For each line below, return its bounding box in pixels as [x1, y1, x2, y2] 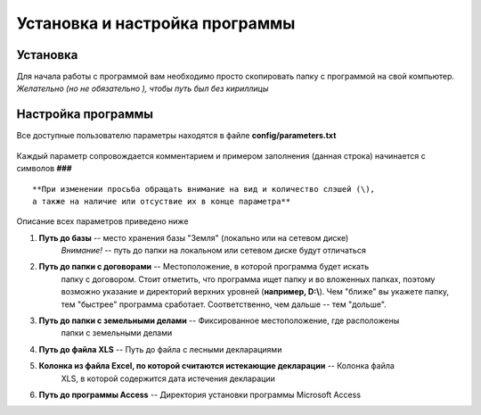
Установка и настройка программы [16, 13, 296, 33]
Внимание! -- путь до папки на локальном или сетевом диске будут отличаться [61, 245, 367, 256]
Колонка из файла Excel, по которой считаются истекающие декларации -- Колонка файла [38, 361, 395, 371]
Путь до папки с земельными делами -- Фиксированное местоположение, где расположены [38, 315, 400, 326]
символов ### [16, 163, 72, 174]
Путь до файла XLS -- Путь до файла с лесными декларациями [38, 344, 282, 354]
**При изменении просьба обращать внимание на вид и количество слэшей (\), [32, 184, 376, 194]
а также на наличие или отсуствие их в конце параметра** [32, 196, 291, 206]
